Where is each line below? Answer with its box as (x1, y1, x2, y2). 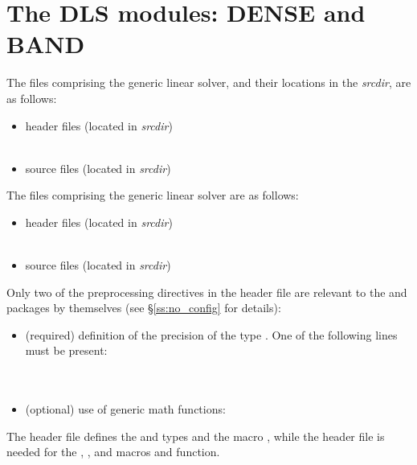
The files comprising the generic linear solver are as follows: (6, 187, 299, 204)
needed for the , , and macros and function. (6, 443, 220, 460)
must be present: (25, 342, 108, 359)
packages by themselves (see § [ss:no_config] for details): (6, 299, 281, 316)
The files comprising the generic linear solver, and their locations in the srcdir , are (6, 74, 411, 91)
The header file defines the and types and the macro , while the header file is (6, 427, 385, 444)
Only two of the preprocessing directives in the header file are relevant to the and (6, 283, 407, 300)
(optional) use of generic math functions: (25, 401, 226, 418)
